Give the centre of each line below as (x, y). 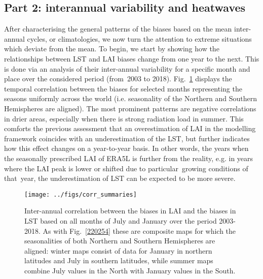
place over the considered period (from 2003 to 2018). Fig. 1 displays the (118, 79)
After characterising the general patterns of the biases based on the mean (118, 29)
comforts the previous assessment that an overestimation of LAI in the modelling (130, 128)
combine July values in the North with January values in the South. (130, 270)
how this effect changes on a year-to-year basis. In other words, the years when (126, 148)
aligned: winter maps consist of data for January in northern (118, 250)
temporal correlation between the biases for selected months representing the (123, 88)
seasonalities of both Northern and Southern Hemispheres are (120, 241)
